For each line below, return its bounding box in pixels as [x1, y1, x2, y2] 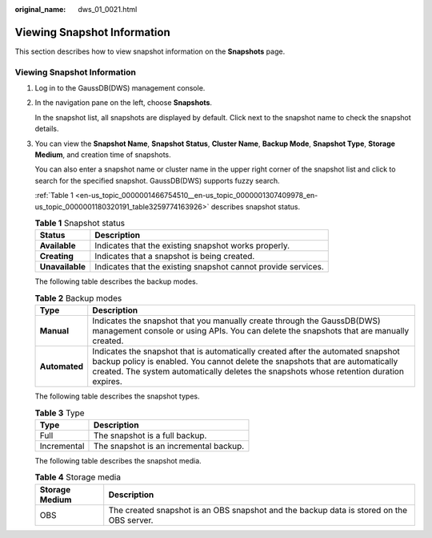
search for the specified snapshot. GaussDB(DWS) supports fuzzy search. [34, 176, 280, 185]
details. [34, 124, 59, 134]
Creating [39, 251, 74, 262]
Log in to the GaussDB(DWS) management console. [34, 83, 206, 93]
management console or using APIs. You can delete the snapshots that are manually [92, 326, 410, 337]
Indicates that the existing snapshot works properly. [94, 241, 290, 252]
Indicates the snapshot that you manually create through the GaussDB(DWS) [92, 315, 381, 326]
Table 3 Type [34, 407, 85, 419]
